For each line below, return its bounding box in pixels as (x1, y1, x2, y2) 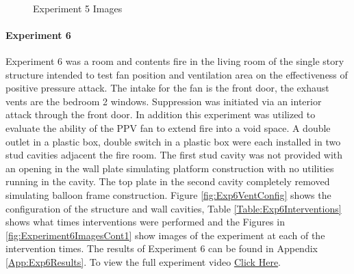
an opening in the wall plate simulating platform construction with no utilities (5, 161, 334, 175)
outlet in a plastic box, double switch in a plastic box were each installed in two (5, 134, 341, 148)
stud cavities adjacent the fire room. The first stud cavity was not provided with (5, 148, 343, 162)
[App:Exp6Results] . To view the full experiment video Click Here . (5, 254, 281, 269)
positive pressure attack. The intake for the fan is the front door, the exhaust (5, 81, 329, 95)
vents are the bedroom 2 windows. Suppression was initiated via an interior (5, 94, 322, 108)
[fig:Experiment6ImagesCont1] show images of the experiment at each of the (5, 228, 325, 242)
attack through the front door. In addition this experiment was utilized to (5, 107, 316, 122)
